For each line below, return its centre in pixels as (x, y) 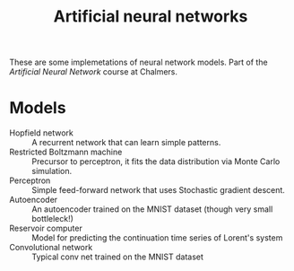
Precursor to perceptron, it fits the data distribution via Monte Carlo (156, 162)
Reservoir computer (46, 228)
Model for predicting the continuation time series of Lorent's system (157, 238)
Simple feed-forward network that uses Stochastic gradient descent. (158, 190)
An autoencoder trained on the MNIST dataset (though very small (152, 209)
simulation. (52, 171)
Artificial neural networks (151, 17)
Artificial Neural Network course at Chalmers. (93, 72)
